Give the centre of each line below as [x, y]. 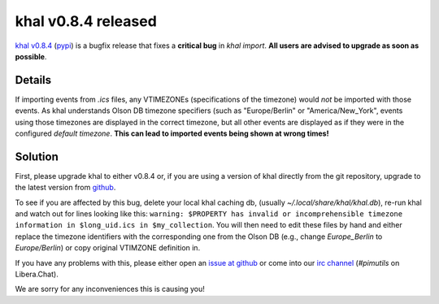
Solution [37, 156]
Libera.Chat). [37, 274]
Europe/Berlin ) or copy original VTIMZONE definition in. [108, 248]
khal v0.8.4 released [86, 21]
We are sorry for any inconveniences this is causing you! [110, 289]
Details [33, 80]
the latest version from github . [65, 188]
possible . [31, 56]
